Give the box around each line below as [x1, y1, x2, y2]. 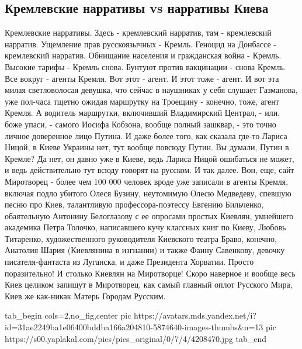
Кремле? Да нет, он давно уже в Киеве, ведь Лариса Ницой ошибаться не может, [5, 152, 294, 164]
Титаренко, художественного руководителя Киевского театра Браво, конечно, [5, 232, 277, 244]
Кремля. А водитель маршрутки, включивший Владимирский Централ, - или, [5, 106, 280, 119]
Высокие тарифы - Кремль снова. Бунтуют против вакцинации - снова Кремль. [5, 60, 286, 72]
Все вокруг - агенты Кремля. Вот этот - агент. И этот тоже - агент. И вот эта [5, 72, 279, 84]
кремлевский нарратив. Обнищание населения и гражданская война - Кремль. [5, 49, 282, 61]
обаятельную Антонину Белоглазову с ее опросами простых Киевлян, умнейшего [5, 209, 294, 222]
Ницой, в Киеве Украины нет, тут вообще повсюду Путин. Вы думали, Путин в [5, 141, 289, 153]
